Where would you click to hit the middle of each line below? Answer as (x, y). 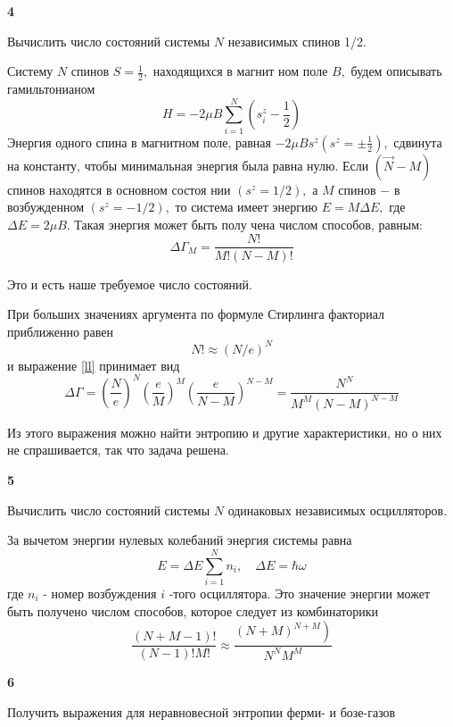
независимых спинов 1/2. (297, 41)
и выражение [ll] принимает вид (94, 365)
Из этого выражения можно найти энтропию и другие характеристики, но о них (225, 432)
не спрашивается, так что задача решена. (118, 450)
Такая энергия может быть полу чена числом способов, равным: (248, 224)
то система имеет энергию (247, 207)
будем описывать (396, 71)
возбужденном (46, 207)
